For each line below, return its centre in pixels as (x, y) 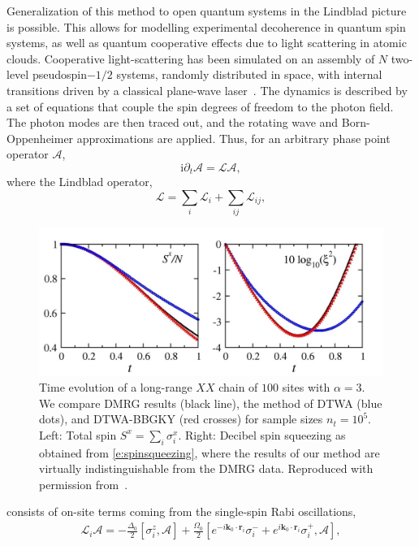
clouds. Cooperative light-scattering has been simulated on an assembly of (191, 58)
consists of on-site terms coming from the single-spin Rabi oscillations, (181, 511)
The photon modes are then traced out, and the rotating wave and (173, 122)
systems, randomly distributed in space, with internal (249, 74)
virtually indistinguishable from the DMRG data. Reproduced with (206, 468)
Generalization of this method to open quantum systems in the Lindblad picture (207, 11)
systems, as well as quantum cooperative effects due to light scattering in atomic (207, 43)
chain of (238, 387)
